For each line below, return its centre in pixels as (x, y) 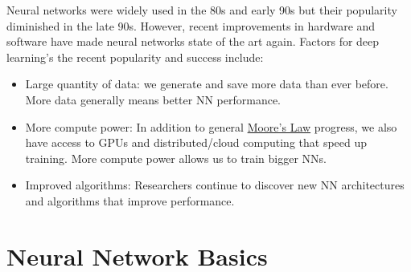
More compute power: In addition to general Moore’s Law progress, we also (211, 126)
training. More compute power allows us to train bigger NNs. (176, 158)
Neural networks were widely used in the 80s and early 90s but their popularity (202, 10)
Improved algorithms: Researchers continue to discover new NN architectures (215, 185)
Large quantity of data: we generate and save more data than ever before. (207, 84)
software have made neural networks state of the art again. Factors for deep (193, 41)
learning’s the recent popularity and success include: (135, 57)
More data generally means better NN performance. (153, 99)
